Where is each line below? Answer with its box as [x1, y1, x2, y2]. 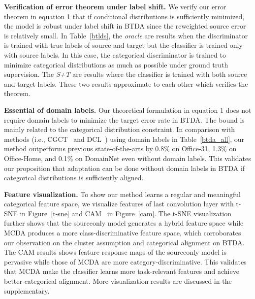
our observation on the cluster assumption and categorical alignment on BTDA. [4, 237, 245, 247]
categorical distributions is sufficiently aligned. [4, 172, 144, 183]
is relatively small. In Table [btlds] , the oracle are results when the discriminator [4, 30, 248, 40]
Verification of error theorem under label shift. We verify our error [4, 1, 226, 11]
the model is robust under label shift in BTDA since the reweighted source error [4, 21, 246, 31]
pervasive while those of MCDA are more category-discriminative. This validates [4, 256, 247, 266]
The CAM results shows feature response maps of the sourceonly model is [4, 247, 226, 257]
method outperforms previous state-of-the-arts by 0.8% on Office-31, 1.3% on [4, 143, 237, 154]
